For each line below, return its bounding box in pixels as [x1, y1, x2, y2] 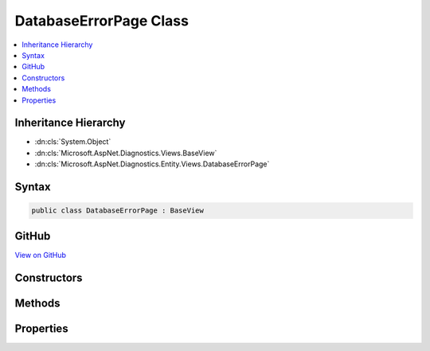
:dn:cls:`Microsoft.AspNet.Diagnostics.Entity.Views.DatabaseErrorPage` [34, 159, 270, 169]
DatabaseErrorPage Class [14, 12, 189, 29]
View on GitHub [14, 250, 67, 259]
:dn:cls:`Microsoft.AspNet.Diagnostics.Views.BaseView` [34, 148, 217, 158]
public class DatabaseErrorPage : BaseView [31, 206, 205, 215]
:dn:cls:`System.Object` [34, 137, 111, 146]
